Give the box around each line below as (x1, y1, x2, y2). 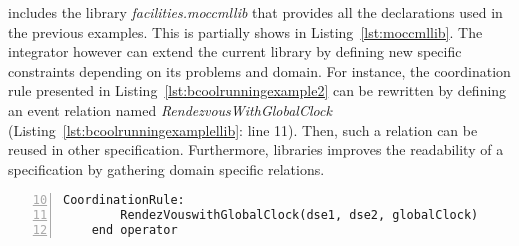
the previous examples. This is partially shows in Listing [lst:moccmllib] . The (8, 21, 483, 42)
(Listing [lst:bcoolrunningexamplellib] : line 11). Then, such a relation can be (8, 119, 478, 140)
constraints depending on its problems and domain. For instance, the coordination (8, 60, 511, 81)
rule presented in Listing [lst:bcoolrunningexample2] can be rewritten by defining (8, 80, 507, 101)
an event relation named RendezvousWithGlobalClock (8, 99, 332, 120)
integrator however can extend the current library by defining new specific (8, 41, 462, 62)
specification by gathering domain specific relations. (8, 158, 325, 179)
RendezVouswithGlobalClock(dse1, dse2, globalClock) (120, 208, 479, 223)
